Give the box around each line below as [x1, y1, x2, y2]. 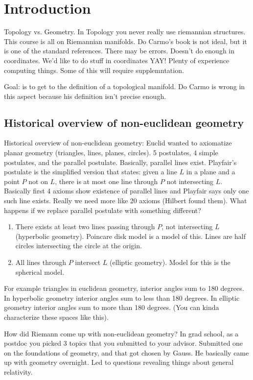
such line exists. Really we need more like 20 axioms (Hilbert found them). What [4, 195, 247, 206]
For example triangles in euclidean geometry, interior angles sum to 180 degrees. [4, 283, 244, 293]
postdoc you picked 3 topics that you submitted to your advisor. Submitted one [4, 338, 243, 348]
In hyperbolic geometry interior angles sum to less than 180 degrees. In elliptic [4, 292, 240, 303]
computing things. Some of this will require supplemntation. [4, 65, 184, 75]
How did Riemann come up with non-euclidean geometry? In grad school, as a [4, 328, 239, 338]
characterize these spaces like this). [4, 311, 109, 322]
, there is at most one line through [55, 176, 158, 186]
